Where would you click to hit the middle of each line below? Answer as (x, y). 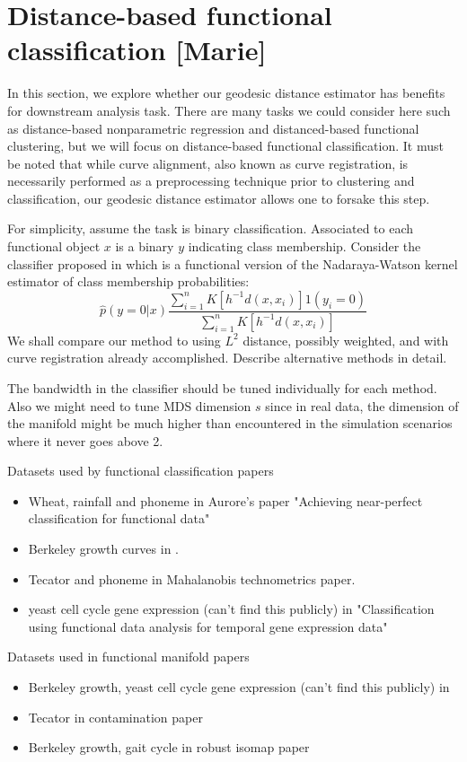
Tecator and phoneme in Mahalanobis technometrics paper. (192, 578)
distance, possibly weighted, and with (346, 340)
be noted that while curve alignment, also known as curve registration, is (208, 163)
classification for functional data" (119, 518)
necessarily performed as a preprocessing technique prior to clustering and (211, 181)
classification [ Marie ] (137, 50)
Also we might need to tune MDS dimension (129, 405)
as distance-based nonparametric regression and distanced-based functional (213, 128)
